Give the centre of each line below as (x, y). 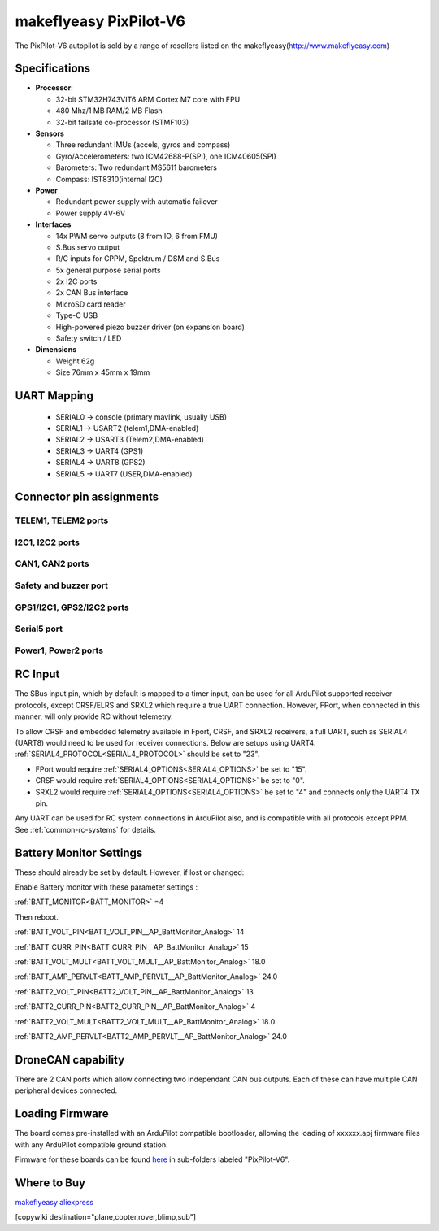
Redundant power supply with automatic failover (137, 202)
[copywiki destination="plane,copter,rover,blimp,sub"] (106, 1217)
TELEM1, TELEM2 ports (62, 520)
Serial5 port (39, 629)
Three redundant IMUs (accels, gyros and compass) (143, 145)
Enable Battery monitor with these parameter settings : (106, 887)
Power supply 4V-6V (91, 213)
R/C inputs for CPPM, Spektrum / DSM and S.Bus (138, 259)
